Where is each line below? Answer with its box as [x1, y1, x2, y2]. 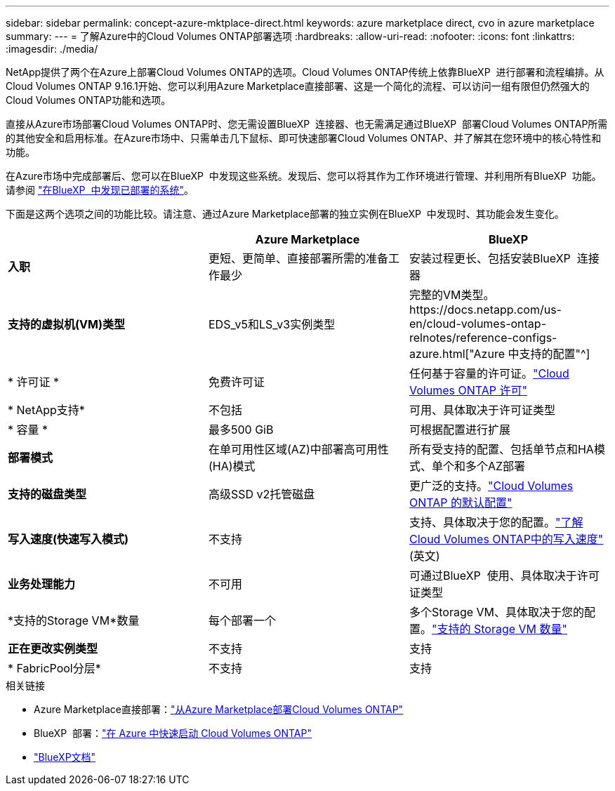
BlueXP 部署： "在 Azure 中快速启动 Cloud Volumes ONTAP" [34, 727, 312, 739]
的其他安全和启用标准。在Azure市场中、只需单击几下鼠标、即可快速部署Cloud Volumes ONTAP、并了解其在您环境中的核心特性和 [6, 132, 602, 144]
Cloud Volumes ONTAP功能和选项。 [6, 94, 171, 106]
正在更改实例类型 [8, 642, 98, 656]
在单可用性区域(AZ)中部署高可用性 [208, 442, 389, 456]
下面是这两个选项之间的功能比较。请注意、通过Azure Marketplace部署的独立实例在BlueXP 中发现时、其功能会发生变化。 [6, 208, 564, 220]
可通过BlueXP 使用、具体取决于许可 [409, 569, 600, 583]
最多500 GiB [208, 423, 274, 437]
